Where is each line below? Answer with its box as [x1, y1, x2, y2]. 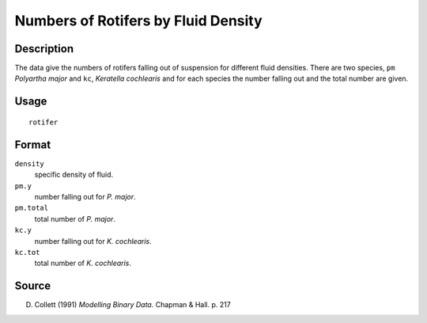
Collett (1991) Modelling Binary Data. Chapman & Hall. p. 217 [34, 300, 231, 310]
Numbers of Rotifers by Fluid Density [14, 12, 263, 29]
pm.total [14, 203, 49, 213]
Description [14, 42, 74, 55]
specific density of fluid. [34, 170, 114, 180]
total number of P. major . [34, 214, 116, 223]
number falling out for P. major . [34, 192, 136, 201]
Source [14, 279, 51, 293]
